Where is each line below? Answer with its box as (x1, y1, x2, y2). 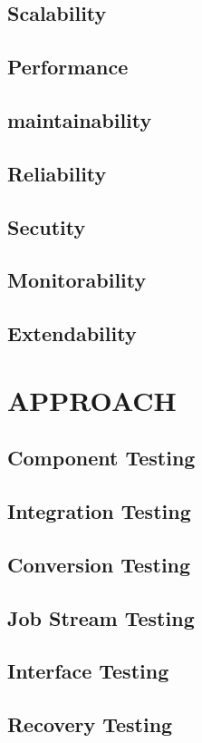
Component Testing (7, 444, 196, 472)
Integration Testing (7, 497, 191, 525)
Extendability (7, 319, 137, 347)
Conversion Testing (7, 550, 191, 578)
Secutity (7, 212, 86, 240)
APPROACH (7, 381, 177, 418)
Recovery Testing (7, 710, 173, 738)
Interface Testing (7, 657, 169, 685)
